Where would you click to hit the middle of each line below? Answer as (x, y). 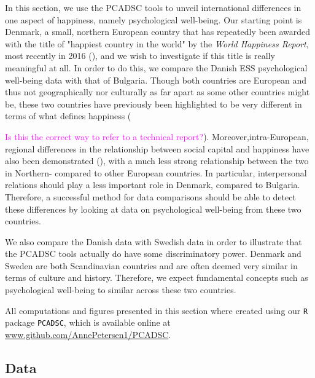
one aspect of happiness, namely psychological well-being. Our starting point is (154, 19)
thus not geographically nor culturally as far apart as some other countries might (157, 92)
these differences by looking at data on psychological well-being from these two (153, 209)
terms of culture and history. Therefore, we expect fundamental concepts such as (157, 278)
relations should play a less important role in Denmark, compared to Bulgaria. (153, 185)
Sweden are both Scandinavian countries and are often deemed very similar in (151, 265)
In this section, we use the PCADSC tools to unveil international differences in (153, 7)
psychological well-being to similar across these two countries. (121, 290)
